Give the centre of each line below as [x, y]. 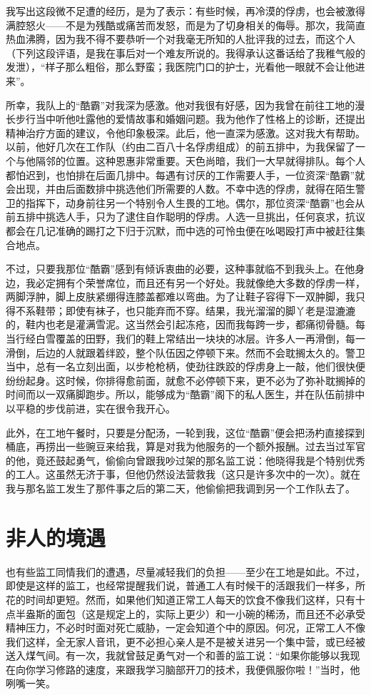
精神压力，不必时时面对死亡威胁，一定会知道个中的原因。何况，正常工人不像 [185, 628]
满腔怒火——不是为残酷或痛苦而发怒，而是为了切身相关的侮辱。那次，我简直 [185, 25]
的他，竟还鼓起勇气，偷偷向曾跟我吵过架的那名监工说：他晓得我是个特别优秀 [185, 460]
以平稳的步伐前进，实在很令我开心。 [91, 409]
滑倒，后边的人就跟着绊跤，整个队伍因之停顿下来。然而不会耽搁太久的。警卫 [185, 352]
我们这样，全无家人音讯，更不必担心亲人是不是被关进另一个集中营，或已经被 [185, 641]
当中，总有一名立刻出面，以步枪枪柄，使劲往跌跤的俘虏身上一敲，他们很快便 [185, 366]
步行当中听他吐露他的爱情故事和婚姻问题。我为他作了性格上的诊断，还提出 [190, 119]
